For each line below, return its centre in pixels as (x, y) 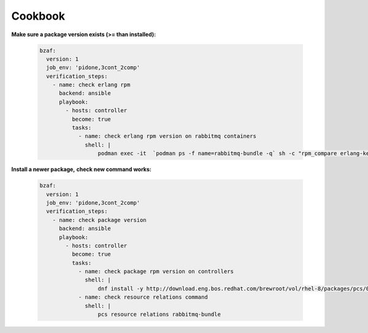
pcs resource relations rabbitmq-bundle (159, 315)
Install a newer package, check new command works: (81, 169)
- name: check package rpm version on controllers (156, 272)
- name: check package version (99, 220)
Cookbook (38, 16)
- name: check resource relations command (143, 297)
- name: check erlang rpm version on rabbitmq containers (167, 136)
